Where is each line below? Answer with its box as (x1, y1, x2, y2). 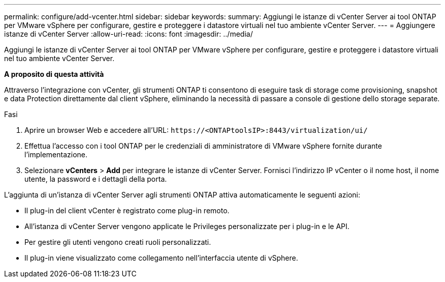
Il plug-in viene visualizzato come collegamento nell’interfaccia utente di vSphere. (24, 253, 298, 262)
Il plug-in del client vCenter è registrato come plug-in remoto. (24, 206, 230, 215)
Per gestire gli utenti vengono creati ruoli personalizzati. (24, 238, 211, 246)
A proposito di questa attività (4, 70, 104, 78)
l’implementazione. (24, 150, 88, 159)
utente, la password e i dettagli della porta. (24, 175, 167, 183)
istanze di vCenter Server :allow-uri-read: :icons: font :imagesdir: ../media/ (4, 30, 253, 38)
